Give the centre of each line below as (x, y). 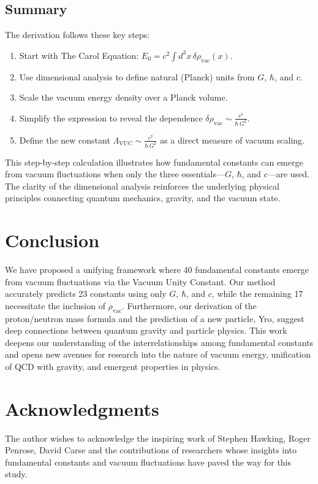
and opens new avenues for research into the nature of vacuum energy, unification (158, 354)
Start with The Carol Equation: (79, 55)
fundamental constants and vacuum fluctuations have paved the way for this (148, 462)
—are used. (289, 174)
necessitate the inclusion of (55, 305)
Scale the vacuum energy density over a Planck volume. (123, 97)
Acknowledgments (82, 408)
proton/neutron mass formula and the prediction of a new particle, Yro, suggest (155, 318)
